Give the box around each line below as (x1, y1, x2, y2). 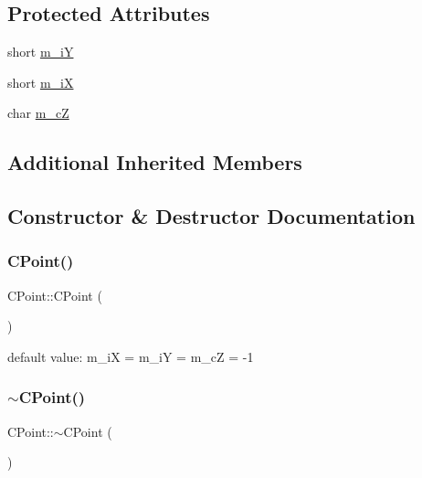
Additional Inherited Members (7, 148, 302, 176)
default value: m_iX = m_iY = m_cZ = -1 (7, 346, 254, 366)
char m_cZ (7, 103, 69, 122)
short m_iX (7, 72, 74, 91)
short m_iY (7, 42, 74, 61)
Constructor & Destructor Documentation (7, 202, 416, 230)
